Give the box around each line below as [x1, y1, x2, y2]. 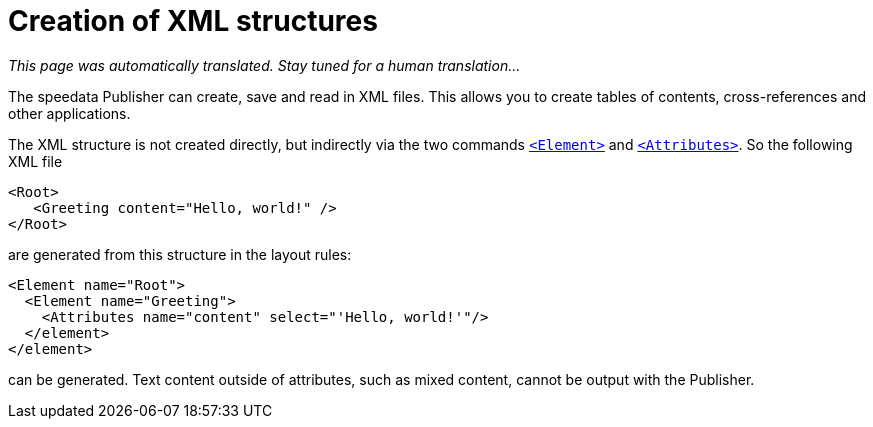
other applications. [8, 104, 131, 122]
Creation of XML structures [8, 4, 378, 38]
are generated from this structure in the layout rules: [8, 245, 352, 263]
